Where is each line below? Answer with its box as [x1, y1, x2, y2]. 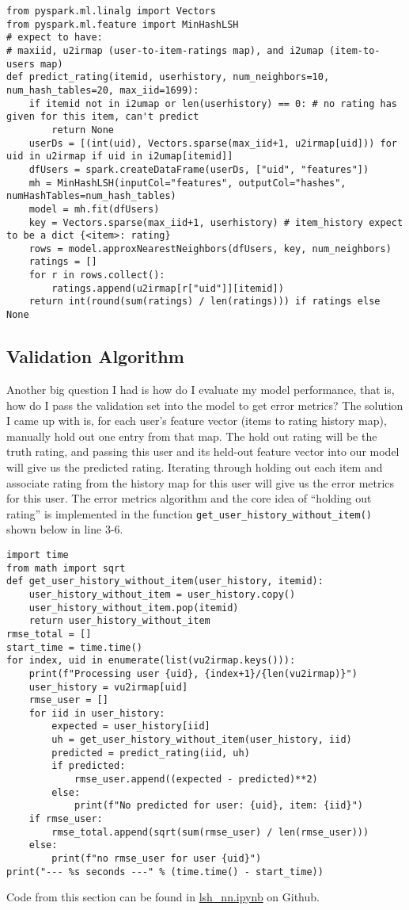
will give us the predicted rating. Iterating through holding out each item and [6, 458, 383, 475]
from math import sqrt [6, 562, 126, 574]
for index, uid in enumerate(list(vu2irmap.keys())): [6, 655, 296, 667]
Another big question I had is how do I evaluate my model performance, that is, [6, 380, 395, 397]
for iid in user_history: [28, 707, 165, 719]
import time [6, 549, 69, 560]
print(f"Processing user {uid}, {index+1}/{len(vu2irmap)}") [28, 667, 358, 679]
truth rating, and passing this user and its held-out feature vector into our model [6, 443, 400, 460]
